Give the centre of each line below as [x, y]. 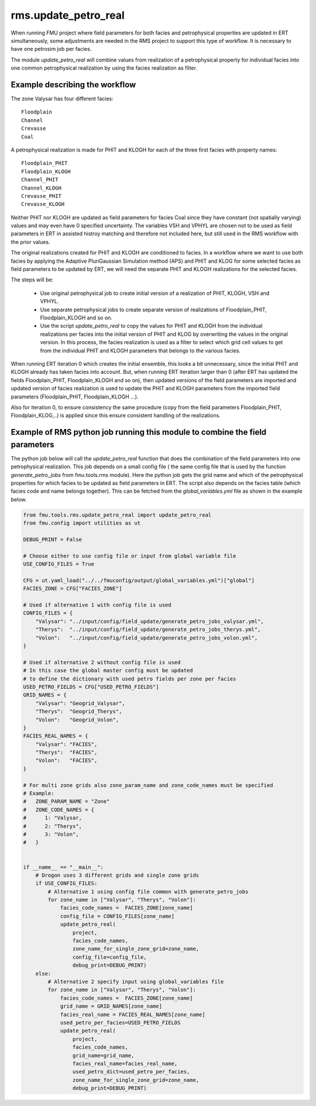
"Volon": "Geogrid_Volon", [77, 719]
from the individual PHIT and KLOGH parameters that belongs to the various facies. [140, 351]
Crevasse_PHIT [41, 196]
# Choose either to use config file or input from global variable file [130, 556]
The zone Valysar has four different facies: [62, 99]
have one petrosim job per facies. [51, 49]
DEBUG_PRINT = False [52, 539]
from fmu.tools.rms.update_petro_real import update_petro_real [117, 515]
